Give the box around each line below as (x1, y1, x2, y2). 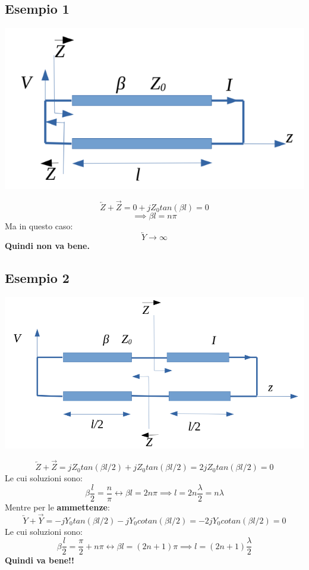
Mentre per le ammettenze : (5, 500, 110, 513)
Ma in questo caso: (5, 219, 73, 232)
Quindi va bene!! (5, 554, 74, 566)
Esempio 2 (5, 269, 70, 287)
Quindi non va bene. (5, 239, 90, 252)
